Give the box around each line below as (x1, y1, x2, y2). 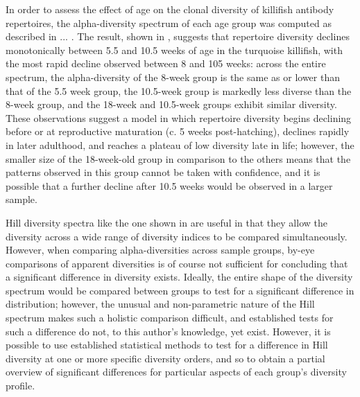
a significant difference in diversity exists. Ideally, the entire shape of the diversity (6, 270, 353, 284)
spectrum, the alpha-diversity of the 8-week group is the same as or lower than (6, 69, 340, 84)
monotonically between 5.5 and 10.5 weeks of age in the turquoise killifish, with (6, 42, 343, 57)
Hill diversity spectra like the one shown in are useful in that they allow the (6, 215, 327, 229)
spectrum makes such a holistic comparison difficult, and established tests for (6, 310, 334, 325)
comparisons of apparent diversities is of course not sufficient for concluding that (6, 256, 348, 270)
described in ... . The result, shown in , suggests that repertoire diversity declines (6, 29, 350, 44)
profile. (6, 378, 35, 393)
